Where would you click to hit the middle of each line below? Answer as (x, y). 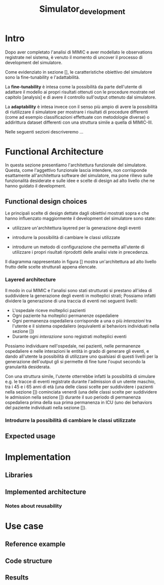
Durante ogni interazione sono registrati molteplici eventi (69, 336)
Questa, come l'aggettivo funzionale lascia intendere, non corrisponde (76, 170)
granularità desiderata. (28, 367)
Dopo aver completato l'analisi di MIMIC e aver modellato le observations (79, 52)
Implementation (38, 457)
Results (17, 578)
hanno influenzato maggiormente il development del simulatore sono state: (81, 218)
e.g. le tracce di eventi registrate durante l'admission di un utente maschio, (80, 381)
